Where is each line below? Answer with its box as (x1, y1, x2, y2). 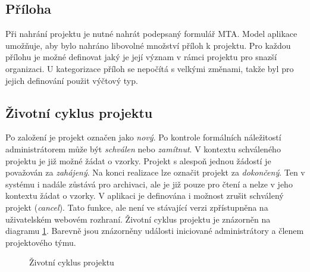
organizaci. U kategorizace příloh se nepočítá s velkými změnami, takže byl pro (5, 62, 294, 74)
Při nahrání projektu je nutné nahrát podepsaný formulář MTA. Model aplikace (5, 27, 298, 40)
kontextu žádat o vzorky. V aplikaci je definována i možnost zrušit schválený (5, 189, 284, 202)
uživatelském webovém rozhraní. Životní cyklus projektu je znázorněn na (5, 212, 271, 225)
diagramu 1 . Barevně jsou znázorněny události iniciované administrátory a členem (5, 224, 304, 237)
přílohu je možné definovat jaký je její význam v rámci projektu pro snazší (5, 51, 277, 63)
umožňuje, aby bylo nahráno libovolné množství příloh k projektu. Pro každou (5, 39, 291, 51)
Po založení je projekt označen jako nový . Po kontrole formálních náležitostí (5, 131, 281, 143)
